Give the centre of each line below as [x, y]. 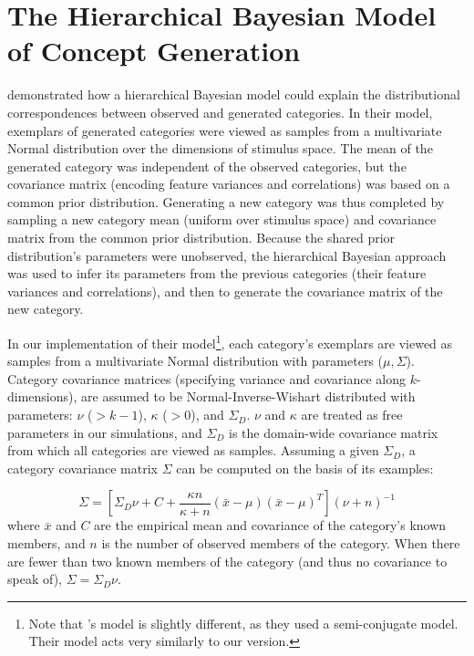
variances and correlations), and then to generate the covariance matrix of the [225, 291]
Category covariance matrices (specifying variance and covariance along [207, 378]
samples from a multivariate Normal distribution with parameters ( [195, 361]
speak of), [35, 579]
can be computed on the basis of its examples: [305, 468]
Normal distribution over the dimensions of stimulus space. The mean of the [220, 148]
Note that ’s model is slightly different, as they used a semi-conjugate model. [243, 623]
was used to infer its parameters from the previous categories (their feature [217, 273]
